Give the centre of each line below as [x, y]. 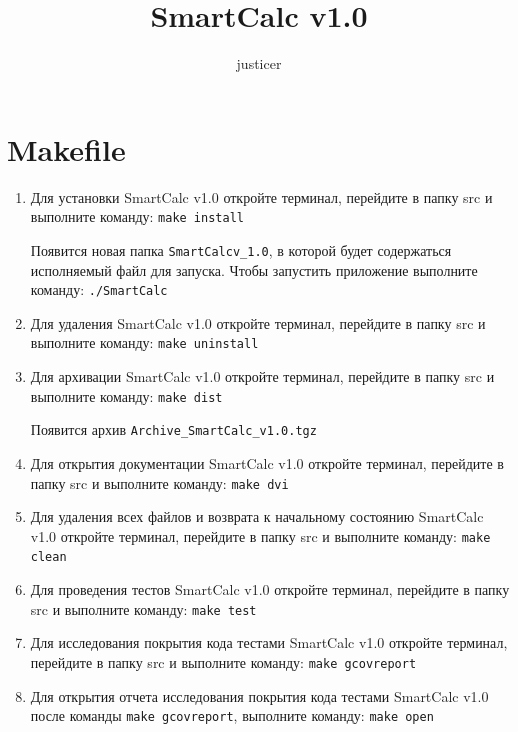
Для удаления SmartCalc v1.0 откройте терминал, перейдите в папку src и [258, 322]
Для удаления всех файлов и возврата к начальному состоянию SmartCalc [257, 516]
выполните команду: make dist [126, 395]
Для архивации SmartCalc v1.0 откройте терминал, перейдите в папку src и [262, 376]
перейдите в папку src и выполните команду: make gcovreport [223, 661]
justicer [259, 63]
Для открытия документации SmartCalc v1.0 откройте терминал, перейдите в [267, 462]
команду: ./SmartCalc [99, 289]
